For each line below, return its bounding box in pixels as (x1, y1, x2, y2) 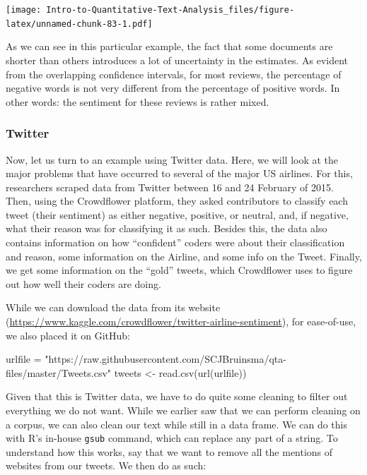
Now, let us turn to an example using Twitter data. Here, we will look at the (6, 152, 339, 167)
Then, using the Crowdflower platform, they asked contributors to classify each (6, 193, 348, 208)
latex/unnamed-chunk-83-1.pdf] (6, 18, 153, 29)
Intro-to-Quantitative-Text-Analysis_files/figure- (46, 5, 295, 15)
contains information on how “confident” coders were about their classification (6, 235, 345, 250)
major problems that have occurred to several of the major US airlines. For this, (6, 166, 353, 181)
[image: (6, 5, 42, 15)
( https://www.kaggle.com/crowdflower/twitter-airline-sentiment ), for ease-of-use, (6, 314, 356, 329)
